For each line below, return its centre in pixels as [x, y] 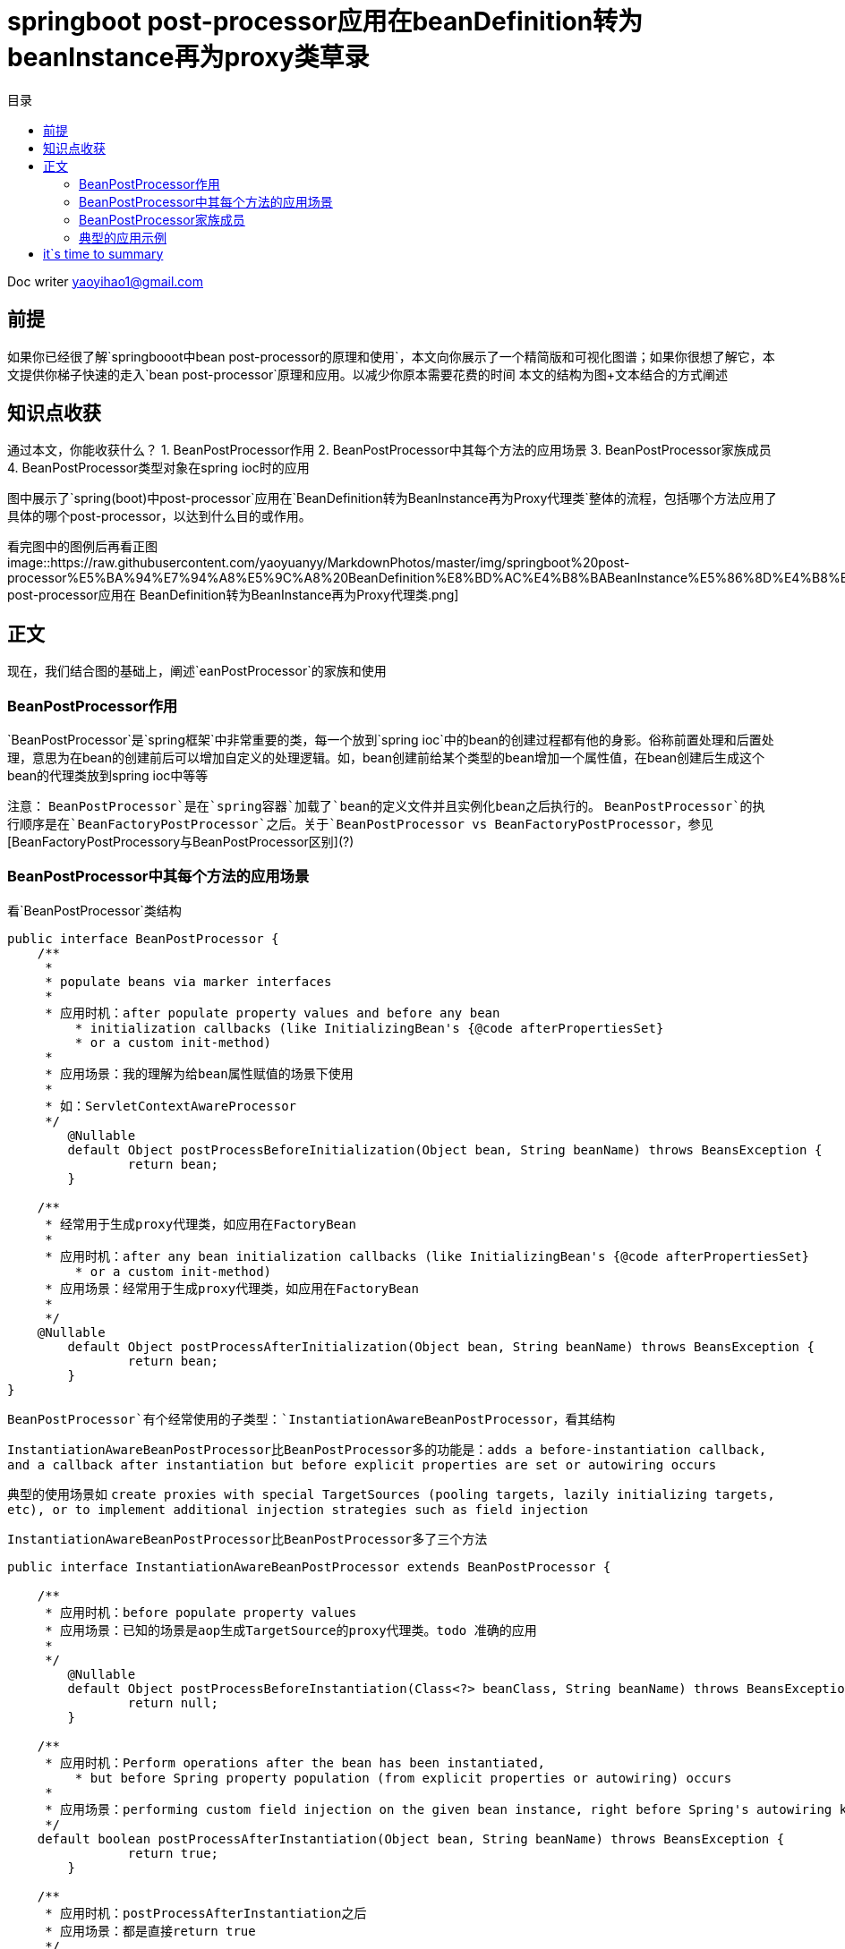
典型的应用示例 [123, 237]
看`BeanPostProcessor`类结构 [94, 910]
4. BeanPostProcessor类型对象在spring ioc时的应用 [158, 468]
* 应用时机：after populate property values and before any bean [273, 1013]
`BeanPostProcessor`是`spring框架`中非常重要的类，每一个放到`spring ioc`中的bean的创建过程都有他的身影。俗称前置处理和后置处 [391, 740]
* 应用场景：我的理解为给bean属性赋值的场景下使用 [199, 1073]
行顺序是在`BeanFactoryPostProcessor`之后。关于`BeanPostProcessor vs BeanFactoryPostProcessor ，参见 [360, 824]
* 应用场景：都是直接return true [150, 1931]
